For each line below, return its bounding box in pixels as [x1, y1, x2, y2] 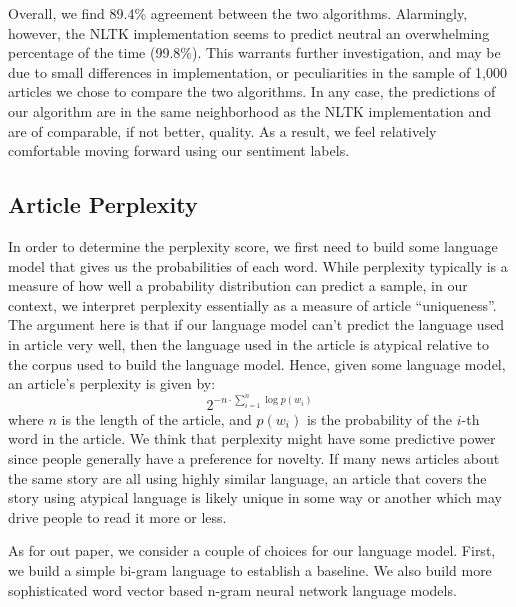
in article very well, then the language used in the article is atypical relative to [8, 333, 489, 354]
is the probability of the [306, 408, 453, 429]
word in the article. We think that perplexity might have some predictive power [8, 428, 496, 449]
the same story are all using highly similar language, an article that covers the [8, 467, 487, 488]
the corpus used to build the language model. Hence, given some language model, [8, 353, 506, 374]
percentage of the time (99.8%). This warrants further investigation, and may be [8, 42, 501, 63]
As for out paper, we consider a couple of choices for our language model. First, [8, 540, 496, 561]
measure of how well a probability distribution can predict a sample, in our [8, 275, 468, 296]
